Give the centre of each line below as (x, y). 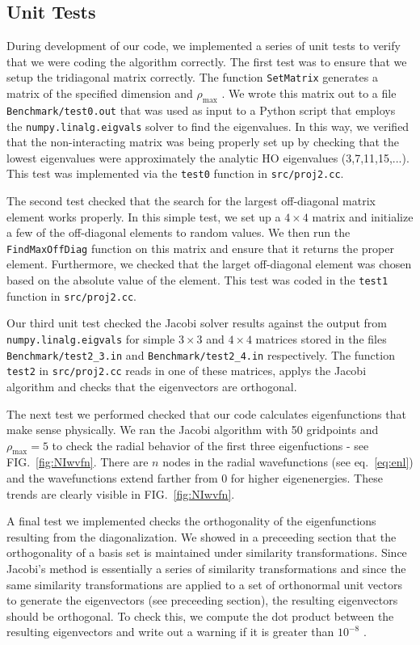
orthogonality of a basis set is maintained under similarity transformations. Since (207, 552)
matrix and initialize (363, 216)
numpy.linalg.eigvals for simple (91, 338)
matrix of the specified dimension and (100, 93)
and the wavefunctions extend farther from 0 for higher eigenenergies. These (195, 478)
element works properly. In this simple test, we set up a (144, 216)
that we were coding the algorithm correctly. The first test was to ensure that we (207, 61)
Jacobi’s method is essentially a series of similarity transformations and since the (206, 569)
